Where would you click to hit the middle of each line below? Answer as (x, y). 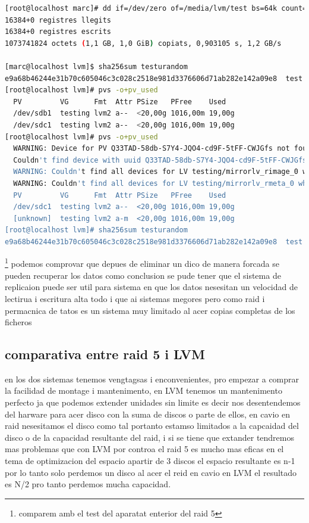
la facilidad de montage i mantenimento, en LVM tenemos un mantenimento (144, 390)
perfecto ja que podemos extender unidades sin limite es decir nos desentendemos (153, 402)
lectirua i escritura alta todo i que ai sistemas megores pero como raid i (135, 298)
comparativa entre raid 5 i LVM (105, 354)
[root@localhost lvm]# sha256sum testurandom (96, 230)
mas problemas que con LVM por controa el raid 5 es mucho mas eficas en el (144, 449)
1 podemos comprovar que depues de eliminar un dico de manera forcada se (142, 263)
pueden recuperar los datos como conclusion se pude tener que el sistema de (143, 275)
